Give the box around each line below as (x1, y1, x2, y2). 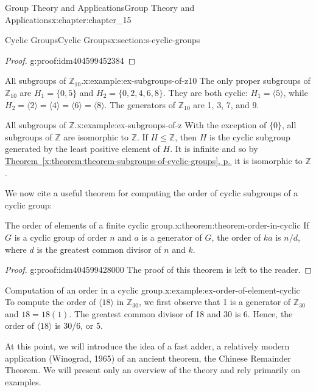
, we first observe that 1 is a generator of (138, 295, 291, 308)
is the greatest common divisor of (37, 242, 161, 255)
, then (175, 130, 197, 143)
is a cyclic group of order (14, 230, 107, 243)
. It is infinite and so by (170, 142, 258, 155)
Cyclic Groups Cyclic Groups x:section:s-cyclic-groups (5, 33, 200, 46)
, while (283, 86, 308, 98)
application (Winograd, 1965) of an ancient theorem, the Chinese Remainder (5, 351, 291, 364)
